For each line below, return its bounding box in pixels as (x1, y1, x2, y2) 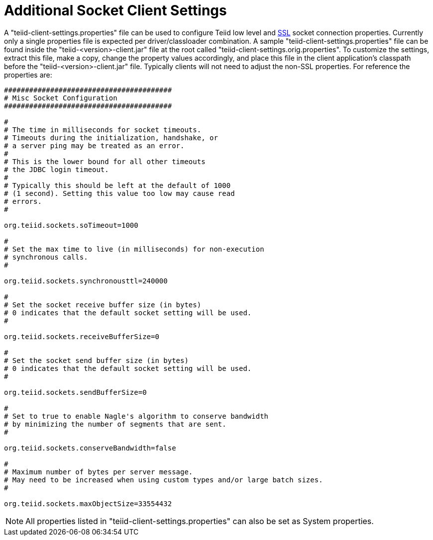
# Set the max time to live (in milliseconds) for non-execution (4, 245, 264, 253)
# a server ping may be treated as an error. (4, 141, 185, 150)
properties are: (4, 70, 52, 79)
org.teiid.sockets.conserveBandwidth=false (4, 444, 176, 452)
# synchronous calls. (4, 253, 88, 261)
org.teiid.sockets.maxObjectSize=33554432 (4, 499, 172, 508)
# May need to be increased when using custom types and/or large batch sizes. (4, 475, 323, 484)
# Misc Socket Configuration (4, 93, 117, 102)
